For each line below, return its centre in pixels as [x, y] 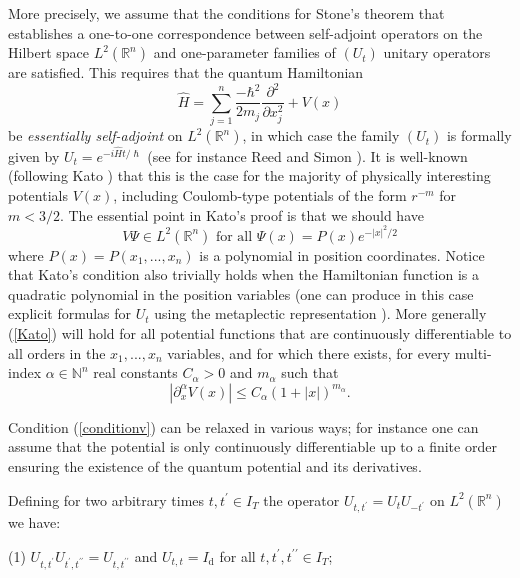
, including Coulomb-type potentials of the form [260, 194]
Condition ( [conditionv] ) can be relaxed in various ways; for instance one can [243, 426]
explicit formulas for [70, 313]
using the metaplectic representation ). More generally [320, 313]
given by [34, 155]
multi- [473, 352]
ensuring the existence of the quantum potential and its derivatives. [215, 466]
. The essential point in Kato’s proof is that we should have [241, 214]
